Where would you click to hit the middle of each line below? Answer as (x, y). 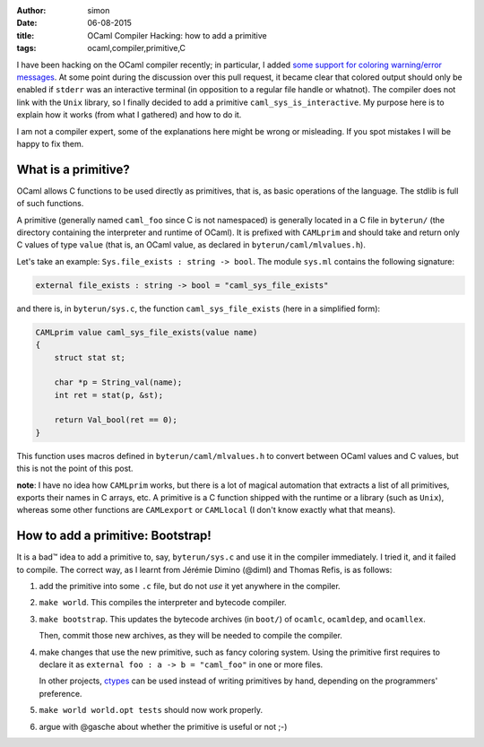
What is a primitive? (73, 169)
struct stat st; (90, 357)
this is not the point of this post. (75, 469)
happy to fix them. (50, 143)
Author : (31, 10)
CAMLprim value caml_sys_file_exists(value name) (147, 332)
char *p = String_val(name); (118, 382)
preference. (60, 693)
